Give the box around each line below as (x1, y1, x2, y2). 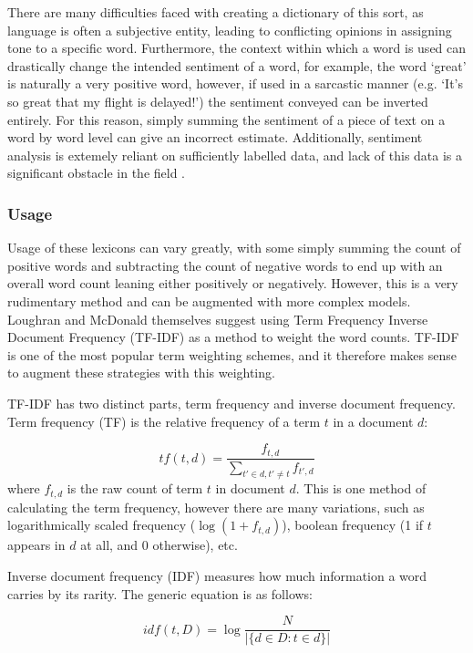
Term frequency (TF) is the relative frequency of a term (7, 411, 321, 430)
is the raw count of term (67, 479, 203, 498)
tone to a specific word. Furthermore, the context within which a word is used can (7, 38, 467, 57)
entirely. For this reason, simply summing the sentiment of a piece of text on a (7, 109, 446, 129)
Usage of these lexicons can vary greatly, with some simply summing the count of (7, 238, 461, 257)
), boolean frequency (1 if (282, 515, 424, 534)
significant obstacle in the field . (7, 163, 186, 182)
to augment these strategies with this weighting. (7, 363, 275, 382)
